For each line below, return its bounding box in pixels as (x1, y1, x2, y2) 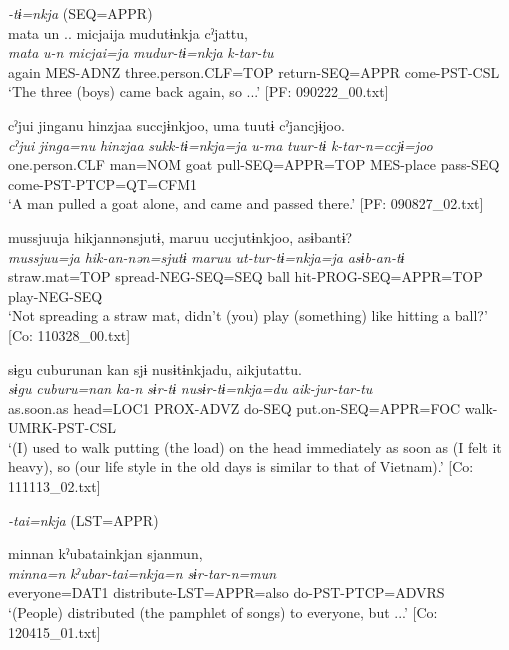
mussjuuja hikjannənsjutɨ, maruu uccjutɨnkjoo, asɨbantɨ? (8, 226, 353, 247)
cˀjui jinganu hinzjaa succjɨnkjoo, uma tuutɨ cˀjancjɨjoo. (8, 114, 345, 135)
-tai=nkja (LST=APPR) (8, 509, 159, 530)
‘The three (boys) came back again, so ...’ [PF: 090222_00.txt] (8, 81, 389, 102)
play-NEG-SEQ (8, 285, 103, 306)
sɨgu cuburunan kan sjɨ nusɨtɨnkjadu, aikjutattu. (8, 358, 302, 379)
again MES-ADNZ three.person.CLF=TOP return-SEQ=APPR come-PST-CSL (8, 61, 500, 82)
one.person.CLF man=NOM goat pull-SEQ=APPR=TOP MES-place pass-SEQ (8, 154, 500, 175)
